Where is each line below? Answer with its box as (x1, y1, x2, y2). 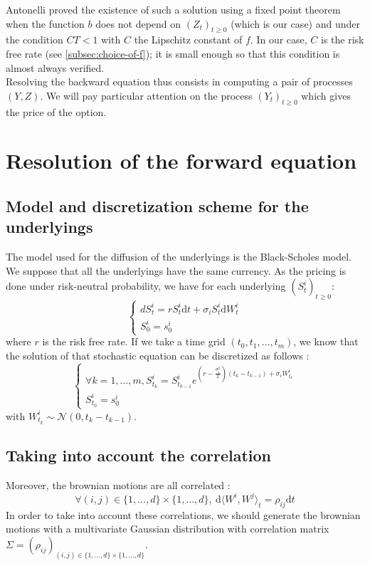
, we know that (293, 334, 359, 349)
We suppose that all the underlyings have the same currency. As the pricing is (6, 263, 347, 278)
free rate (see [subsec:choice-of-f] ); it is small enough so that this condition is (6, 46, 340, 61)
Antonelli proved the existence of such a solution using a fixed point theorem (6, 2, 341, 16)
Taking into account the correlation (6, 444, 272, 466)
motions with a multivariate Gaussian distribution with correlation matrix (6, 521, 329, 536)
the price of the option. (6, 104, 107, 119)
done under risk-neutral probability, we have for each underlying (6, 278, 286, 293)
